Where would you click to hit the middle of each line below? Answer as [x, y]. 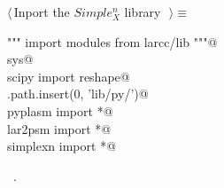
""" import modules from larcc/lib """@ [112, 41]
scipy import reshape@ [69, 76]
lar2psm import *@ [59, 128]
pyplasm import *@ [60, 110]
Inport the [42, 12]
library [143, 12]
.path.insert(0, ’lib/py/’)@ [78, 94]
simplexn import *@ [62, 146]
